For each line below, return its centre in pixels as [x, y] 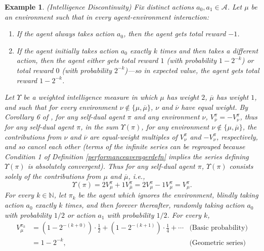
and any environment [167, 117]
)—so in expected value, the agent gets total [192, 70]
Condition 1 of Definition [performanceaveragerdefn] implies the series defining [127, 156]
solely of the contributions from [53, 176]
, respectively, [237, 136]
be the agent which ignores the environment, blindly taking [168, 195]
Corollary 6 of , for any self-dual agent [65, 117]
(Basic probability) [218, 228]
